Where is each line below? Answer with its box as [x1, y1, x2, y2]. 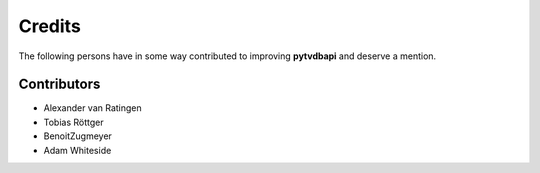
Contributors [18, 76, 101, 93]
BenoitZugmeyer [43, 130, 112, 142]
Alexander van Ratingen [43, 102, 142, 114]
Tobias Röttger [43, 116, 104, 128]
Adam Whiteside [43, 144, 112, 156]
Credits [18, 15, 82, 37]
